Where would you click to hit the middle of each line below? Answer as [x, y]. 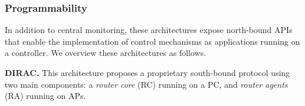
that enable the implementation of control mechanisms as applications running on [152, 41]
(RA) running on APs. [45, 96]
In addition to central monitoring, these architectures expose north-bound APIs [149, 30]
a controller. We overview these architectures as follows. [106, 53]
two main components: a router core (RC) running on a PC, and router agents [146, 84]
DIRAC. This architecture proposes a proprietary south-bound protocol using [147, 72]
